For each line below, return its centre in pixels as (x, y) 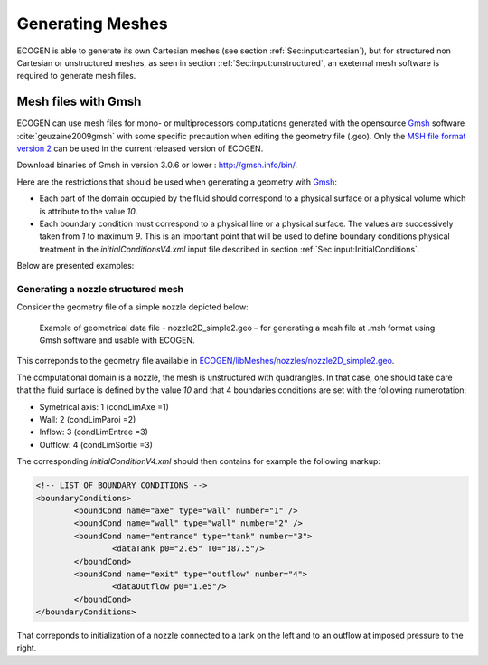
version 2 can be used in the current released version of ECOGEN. (140, 148)
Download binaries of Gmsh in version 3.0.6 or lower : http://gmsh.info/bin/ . (157, 165)
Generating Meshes (92, 24)
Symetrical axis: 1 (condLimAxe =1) (104, 406)
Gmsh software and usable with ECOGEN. (117, 340)
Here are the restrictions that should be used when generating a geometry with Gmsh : (177, 182)
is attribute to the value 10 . (89, 211)
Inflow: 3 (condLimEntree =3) (94, 432)
